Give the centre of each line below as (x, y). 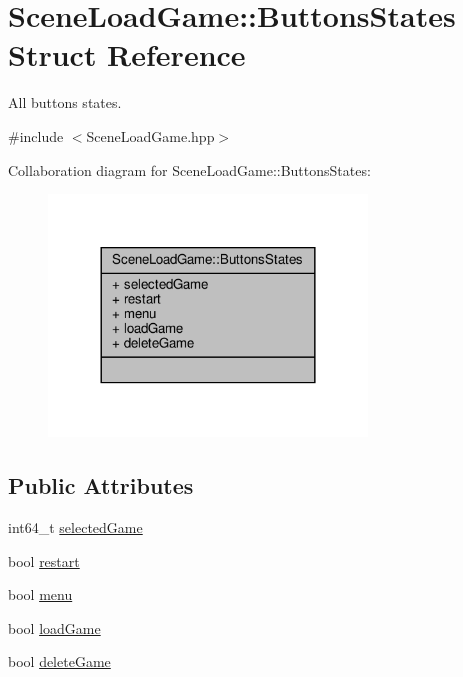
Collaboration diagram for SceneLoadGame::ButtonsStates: (189, 169)
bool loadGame (54, 627)
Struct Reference (127, 54)
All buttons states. (65, 102)
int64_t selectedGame (75, 527)
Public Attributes (101, 485)
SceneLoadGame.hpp (150, 135)
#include (36, 135)
